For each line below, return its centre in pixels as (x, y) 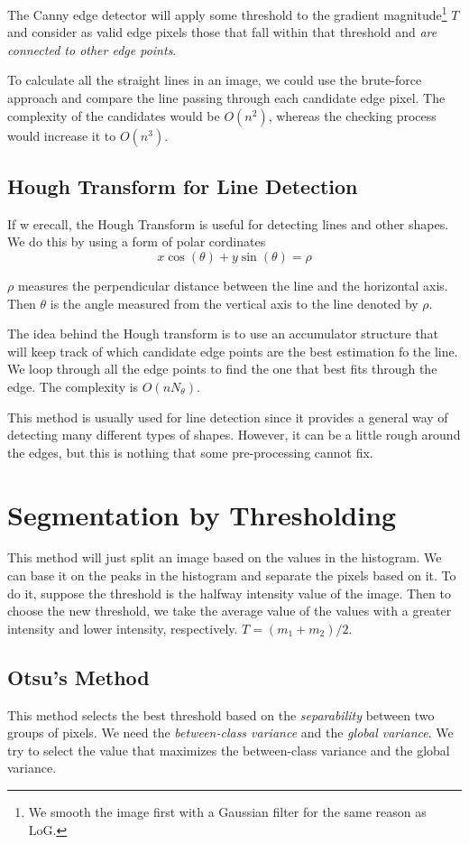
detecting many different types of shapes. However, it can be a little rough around (234, 435)
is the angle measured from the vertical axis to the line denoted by (234, 303)
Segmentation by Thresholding (202, 514)
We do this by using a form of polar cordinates (137, 241)
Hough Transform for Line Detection (183, 186)
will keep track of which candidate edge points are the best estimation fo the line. (233, 351)
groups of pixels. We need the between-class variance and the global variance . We (230, 733)
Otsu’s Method (78, 677)
